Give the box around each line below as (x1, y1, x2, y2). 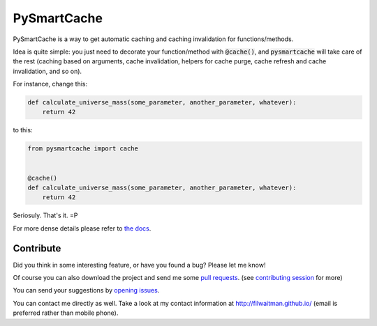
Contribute (13, 242, 61, 254)
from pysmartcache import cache (27, 145, 139, 153)
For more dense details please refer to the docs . (13, 224, 151, 233)
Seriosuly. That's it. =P (13, 211, 78, 219)
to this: (13, 126, 33, 134)
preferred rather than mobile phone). (13, 309, 119, 317)
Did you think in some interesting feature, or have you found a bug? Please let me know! (13, 261, 266, 269)
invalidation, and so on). (13, 67, 82, 75)
